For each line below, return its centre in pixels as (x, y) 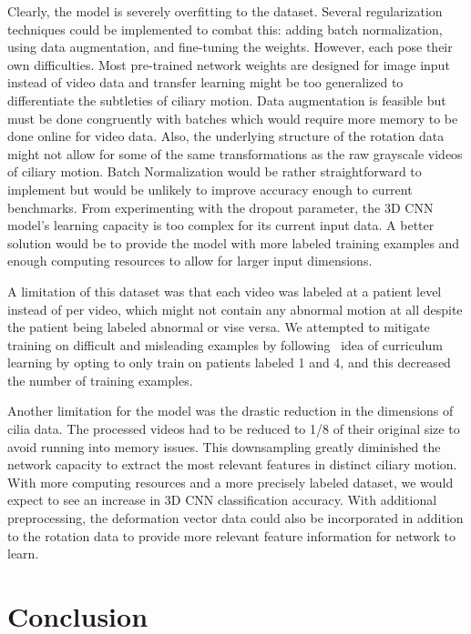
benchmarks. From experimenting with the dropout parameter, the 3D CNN (220, 207)
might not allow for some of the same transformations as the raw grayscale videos (235, 153)
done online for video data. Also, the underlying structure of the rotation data (226, 136)
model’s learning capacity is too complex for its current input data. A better (221, 225)
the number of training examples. (100, 380)
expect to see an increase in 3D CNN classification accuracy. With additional (222, 500)
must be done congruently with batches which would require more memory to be (233, 118)
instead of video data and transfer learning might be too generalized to (205, 82)
